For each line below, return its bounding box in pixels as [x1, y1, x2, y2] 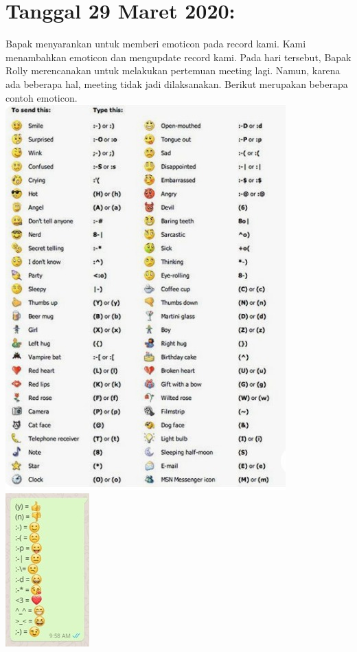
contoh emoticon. [5, 90, 78, 104]
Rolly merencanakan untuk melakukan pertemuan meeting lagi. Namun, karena [5, 63, 341, 78]
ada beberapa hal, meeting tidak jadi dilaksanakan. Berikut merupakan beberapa [5, 76, 348, 91]
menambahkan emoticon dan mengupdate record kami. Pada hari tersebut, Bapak [5, 49, 352, 64]
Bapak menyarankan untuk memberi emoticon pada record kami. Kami [5, 36, 306, 51]
